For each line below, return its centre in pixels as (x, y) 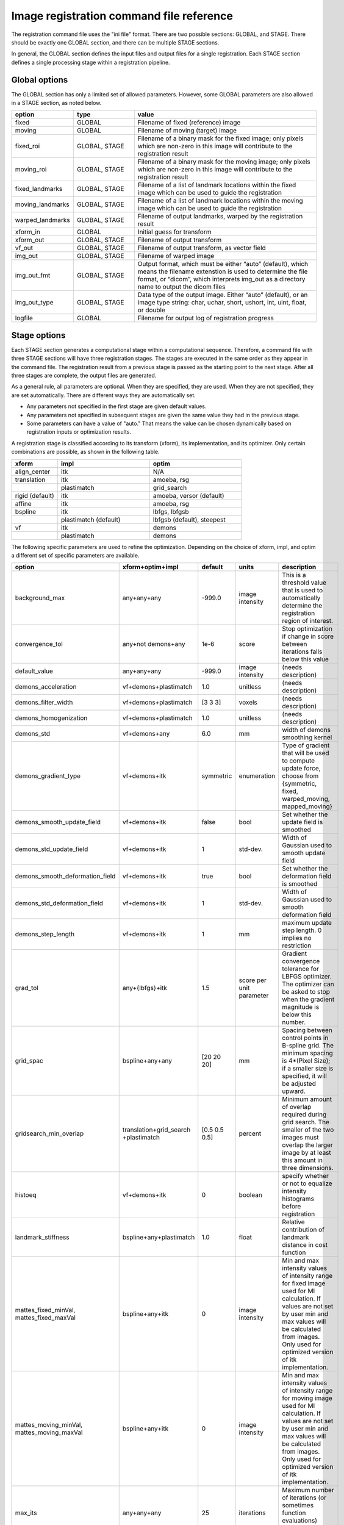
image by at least (307, 1153)
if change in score (308, 636)
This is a (294, 575)
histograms (298, 1199)
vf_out (24, 248)
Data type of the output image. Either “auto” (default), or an (223, 295)
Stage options (38, 335)
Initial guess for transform (174, 232)
